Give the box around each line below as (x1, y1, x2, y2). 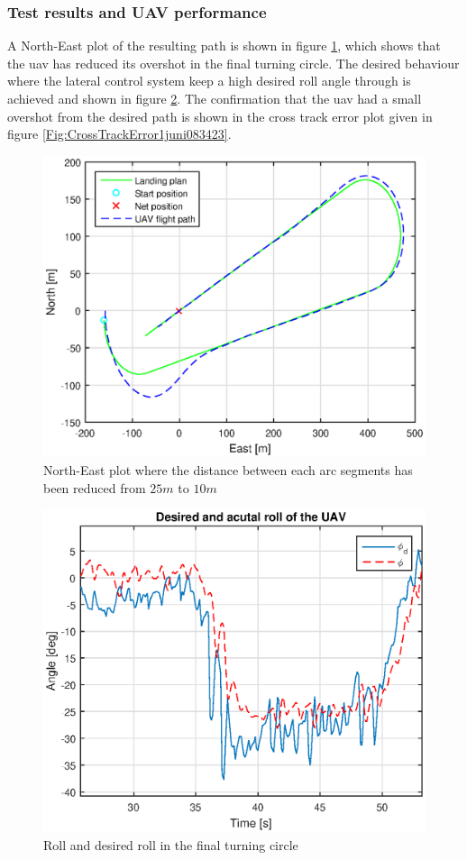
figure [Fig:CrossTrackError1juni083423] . (7, 124, 232, 143)
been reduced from (43, 478, 146, 497)
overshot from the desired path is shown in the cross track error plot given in (7, 106, 433, 125)
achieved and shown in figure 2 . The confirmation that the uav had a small (7, 89, 422, 107)
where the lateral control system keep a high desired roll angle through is (7, 71, 411, 90)
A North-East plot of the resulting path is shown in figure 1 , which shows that (7, 36, 441, 55)
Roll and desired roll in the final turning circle (43, 835, 298, 854)
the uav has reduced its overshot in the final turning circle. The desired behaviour (7, 53, 460, 72)
